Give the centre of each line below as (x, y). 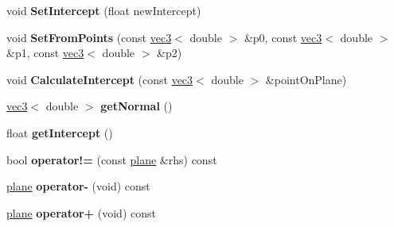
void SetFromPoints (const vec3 (89, 37)
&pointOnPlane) (306, 79)
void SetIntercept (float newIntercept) (104, 10)
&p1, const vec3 (45, 53)
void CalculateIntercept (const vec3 (100, 79)
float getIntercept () (60, 132)
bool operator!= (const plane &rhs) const (112, 159)
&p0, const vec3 (283, 37)
